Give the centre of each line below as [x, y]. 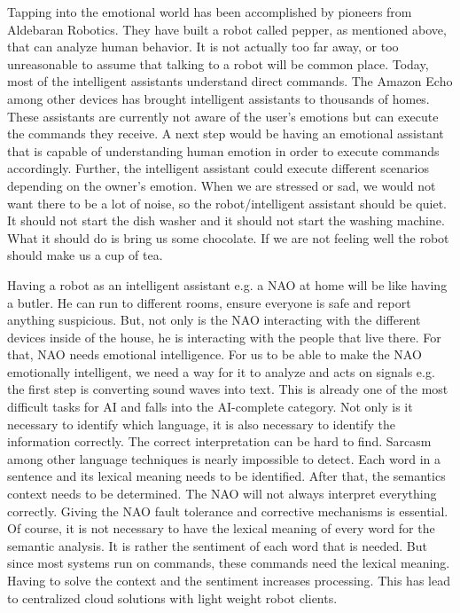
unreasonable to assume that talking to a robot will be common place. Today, [218, 63]
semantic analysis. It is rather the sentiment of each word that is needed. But [217, 545]
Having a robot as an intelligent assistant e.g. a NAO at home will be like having [227, 284]
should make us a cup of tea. [85, 255]
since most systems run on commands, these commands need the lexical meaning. [229, 563]
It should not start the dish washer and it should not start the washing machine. [226, 220]
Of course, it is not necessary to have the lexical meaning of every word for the [221, 528]
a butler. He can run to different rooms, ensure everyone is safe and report [209, 302]
